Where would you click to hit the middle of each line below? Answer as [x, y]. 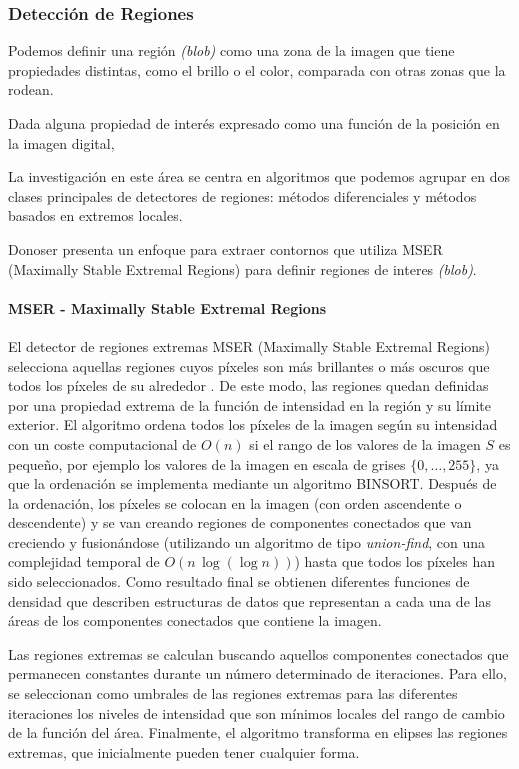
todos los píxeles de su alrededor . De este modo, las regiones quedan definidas [248, 385]
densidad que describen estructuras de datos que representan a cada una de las [249, 600]
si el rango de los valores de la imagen [365, 443]
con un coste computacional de [102, 443]
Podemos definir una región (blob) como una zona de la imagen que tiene [231, 50]
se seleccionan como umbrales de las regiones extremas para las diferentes [233, 693]
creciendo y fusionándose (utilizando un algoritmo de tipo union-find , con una [247, 541]
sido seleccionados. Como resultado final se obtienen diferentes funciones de [239, 581]
